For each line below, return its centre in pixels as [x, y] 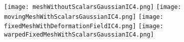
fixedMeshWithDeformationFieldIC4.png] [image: [84, 26]
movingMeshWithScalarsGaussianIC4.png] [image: [84, 17]
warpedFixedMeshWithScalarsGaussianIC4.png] [79, 34]
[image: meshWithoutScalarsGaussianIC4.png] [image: [93, 7]
